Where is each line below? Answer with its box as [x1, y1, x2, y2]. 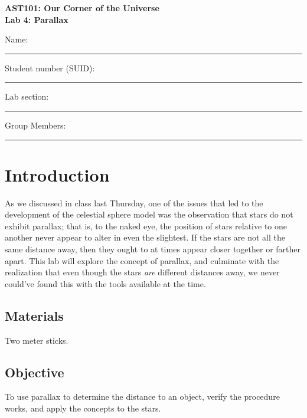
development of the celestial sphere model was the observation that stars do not [5, 208, 293, 220]
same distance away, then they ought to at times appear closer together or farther [5, 243, 301, 255]
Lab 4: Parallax [5, 13, 68, 25]
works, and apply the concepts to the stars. [5, 402, 161, 414]
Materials [5, 306, 64, 324]
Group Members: [5, 119, 66, 131]
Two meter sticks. [5, 334, 68, 346]
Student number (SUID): [5, 61, 95, 74]
